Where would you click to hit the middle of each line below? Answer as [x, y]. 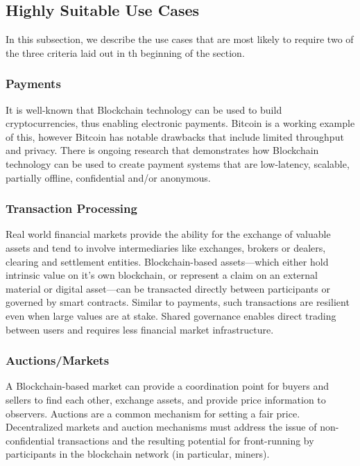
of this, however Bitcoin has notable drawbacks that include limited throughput [175, 136]
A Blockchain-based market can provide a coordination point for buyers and [168, 386]
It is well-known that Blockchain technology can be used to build [144, 109]
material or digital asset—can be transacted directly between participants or [168, 288]
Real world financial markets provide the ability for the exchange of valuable [168, 234]
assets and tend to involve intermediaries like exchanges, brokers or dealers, [166, 247]
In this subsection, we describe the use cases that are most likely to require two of [180, 39]
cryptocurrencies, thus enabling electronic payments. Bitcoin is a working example [180, 123]
